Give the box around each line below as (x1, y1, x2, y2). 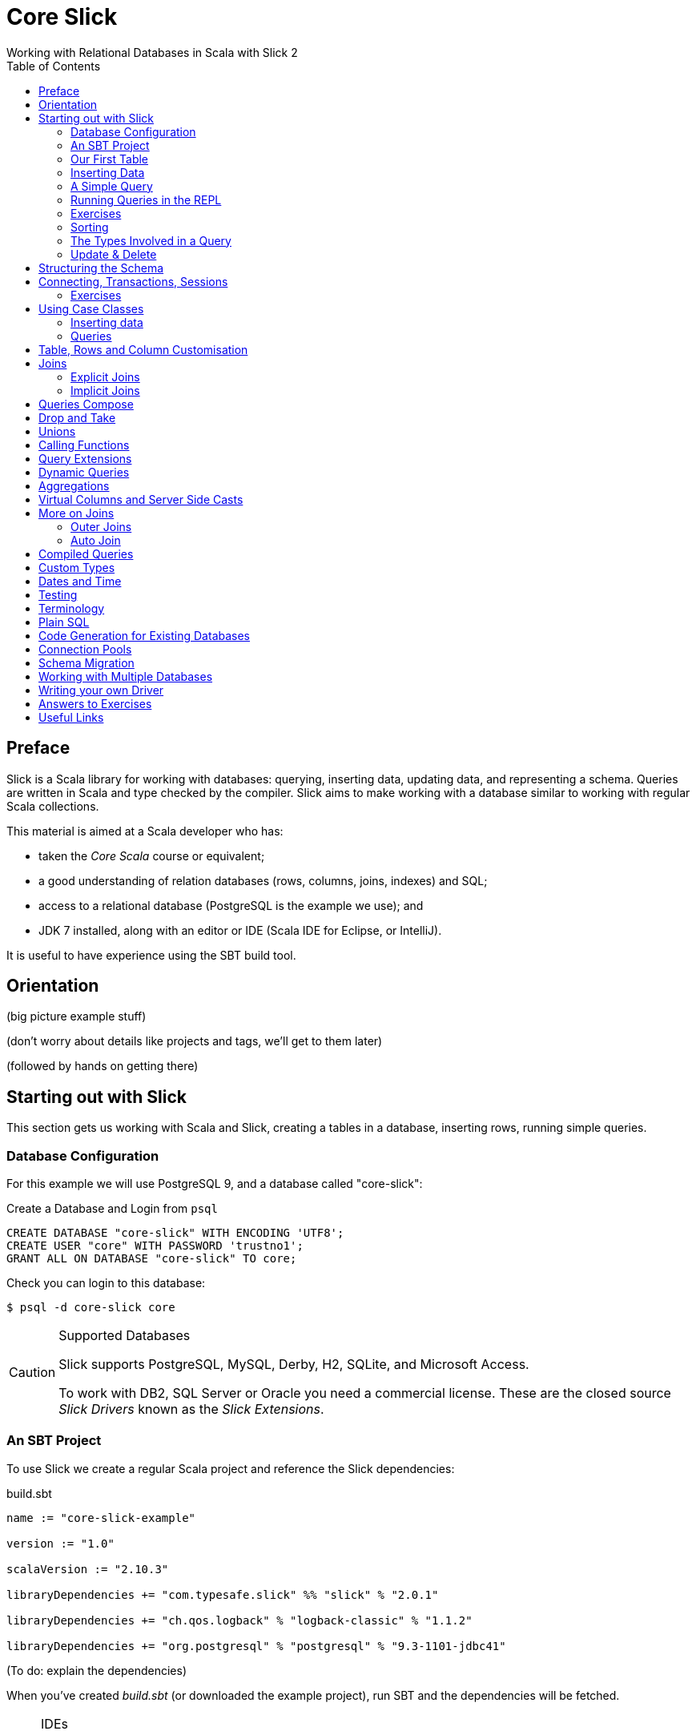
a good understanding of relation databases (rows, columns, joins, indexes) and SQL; (38, 873, 488, 888)
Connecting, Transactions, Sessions (38, 274, 228, 288)
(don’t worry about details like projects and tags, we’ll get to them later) (6, 1034, 383, 1049)
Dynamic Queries (38, 465, 130, 479)
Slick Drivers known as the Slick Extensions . (58, 1401, 324, 1418)
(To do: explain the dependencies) (6, 1663, 187, 1677)
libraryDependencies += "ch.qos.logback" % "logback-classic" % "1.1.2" (6, 1613, 473, 1627)
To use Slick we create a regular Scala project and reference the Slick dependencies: (6, 1461, 455, 1475)
